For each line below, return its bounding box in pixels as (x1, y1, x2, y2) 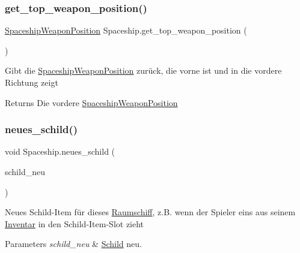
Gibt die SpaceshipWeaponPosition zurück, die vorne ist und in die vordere (5, 64, 282, 77)
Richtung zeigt (5, 76, 58, 88)
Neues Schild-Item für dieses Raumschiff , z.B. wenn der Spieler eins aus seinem (5, 206, 296, 218)
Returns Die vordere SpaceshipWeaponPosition (5, 96, 178, 109)
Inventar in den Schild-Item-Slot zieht (5, 217, 144, 230)
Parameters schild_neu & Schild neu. (5, 237, 142, 250)
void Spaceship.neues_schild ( (5, 145, 115, 158)
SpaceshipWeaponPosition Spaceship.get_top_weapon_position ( (5, 24, 247, 37)
